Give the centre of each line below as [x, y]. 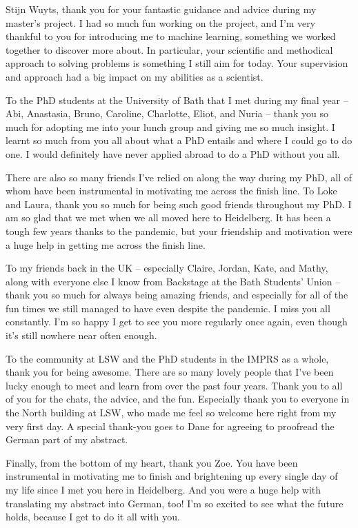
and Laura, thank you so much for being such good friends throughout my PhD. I [179, 204]
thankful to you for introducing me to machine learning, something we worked [171, 36]
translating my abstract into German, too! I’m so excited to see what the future [175, 503]
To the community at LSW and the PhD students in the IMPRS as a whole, [167, 358]
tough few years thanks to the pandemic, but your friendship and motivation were [179, 231]
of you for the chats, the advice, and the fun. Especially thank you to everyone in [178, 399]
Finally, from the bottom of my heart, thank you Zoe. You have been [152, 462]
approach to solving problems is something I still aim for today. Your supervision [177, 63]
